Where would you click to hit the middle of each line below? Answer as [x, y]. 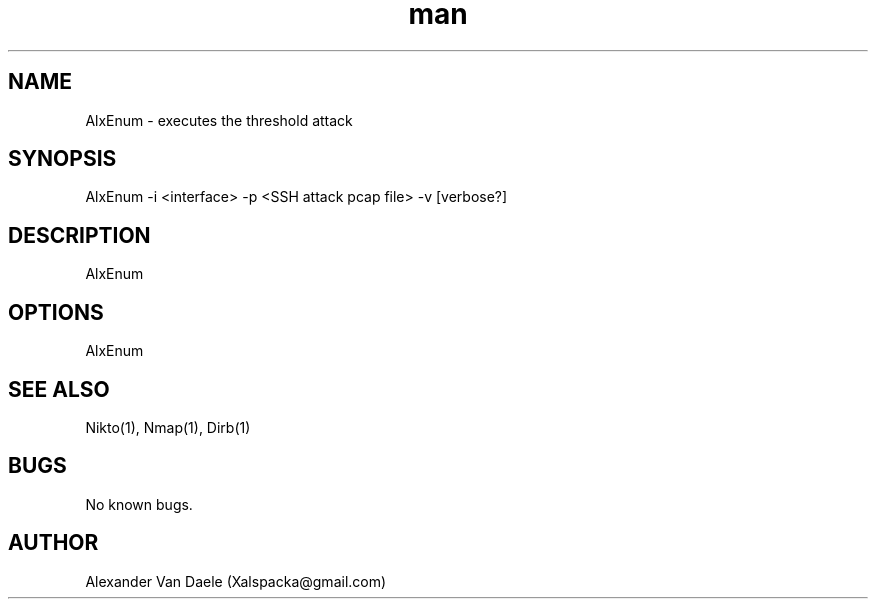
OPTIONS [56, 312]
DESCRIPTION [79, 235]
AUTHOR [53, 543]
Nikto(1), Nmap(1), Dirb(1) [168, 427]
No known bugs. [139, 504]
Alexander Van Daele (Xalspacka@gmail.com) [236, 581]
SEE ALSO [59, 389]
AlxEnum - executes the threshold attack [219, 120]
